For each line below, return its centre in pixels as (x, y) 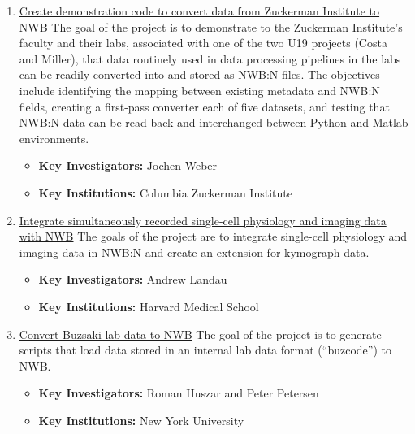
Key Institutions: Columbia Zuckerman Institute (165, 192)
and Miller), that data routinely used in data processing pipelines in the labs (210, 58)
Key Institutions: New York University (141, 420)
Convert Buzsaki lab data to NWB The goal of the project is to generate (200, 334)
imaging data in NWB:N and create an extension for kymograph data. (194, 252)
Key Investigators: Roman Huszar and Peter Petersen (179, 393)
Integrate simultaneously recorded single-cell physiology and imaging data (203, 220)
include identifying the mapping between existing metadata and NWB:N (199, 90)
